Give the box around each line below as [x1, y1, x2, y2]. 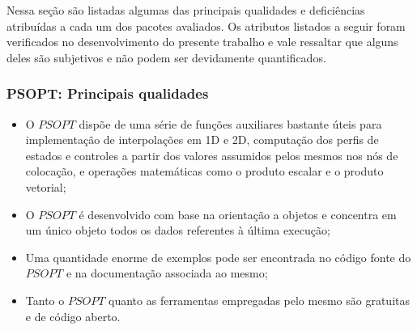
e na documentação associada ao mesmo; [66, 264, 268, 281]
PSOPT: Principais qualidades [6, 83, 209, 104]
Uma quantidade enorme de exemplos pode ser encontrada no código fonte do [25, 248, 411, 265]
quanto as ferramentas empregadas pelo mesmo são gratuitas [109, 291, 411, 308]
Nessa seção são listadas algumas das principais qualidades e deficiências [6, 2, 365, 18]
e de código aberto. [25, 307, 121, 324]
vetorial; [25, 178, 66, 195]
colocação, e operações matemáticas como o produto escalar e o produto [25, 163, 384, 180]
